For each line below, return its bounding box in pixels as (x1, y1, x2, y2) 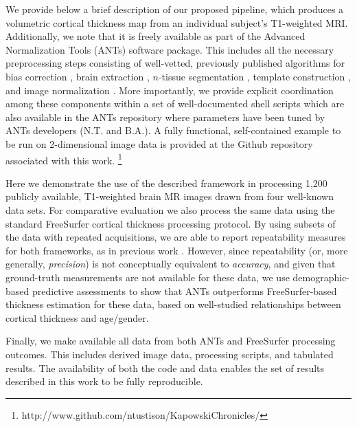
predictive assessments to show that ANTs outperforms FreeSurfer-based (32, 283, 337, 298)
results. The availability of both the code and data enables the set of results (5, 360, 325, 375)
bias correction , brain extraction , (5, 69, 150, 83)
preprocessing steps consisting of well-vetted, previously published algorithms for (5, 56, 345, 70)
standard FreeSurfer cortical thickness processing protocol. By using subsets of (5, 216, 336, 230)
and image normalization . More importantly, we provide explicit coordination (5, 83, 334, 97)
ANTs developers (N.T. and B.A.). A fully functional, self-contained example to (5, 123, 341, 138)
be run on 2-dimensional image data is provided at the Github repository (5, 136, 313, 151)
